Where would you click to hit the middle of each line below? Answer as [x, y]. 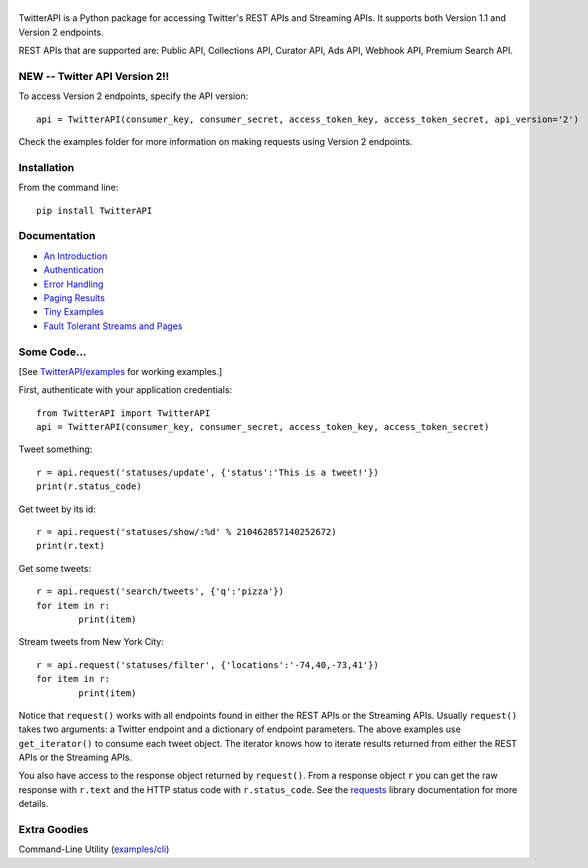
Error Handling [73, 284]
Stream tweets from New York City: [91, 642]
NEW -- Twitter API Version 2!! [94, 76]
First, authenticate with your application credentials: [125, 390]
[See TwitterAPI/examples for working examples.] [120, 371]
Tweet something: [55, 449]
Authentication [73, 270]
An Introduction [75, 256]
